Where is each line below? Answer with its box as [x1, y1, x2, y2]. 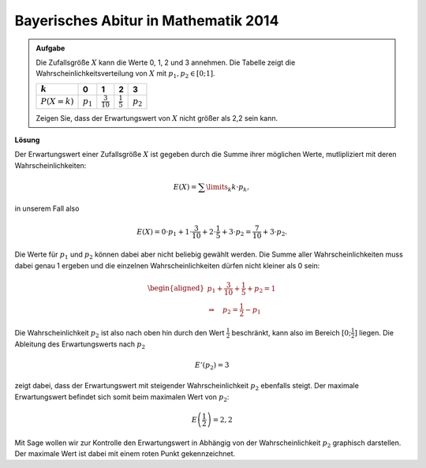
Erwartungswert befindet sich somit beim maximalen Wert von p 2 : [14, 391, 230, 403]
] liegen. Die [354, 328, 394, 337]
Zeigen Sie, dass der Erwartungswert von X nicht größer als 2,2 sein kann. [35, 113, 278, 122]
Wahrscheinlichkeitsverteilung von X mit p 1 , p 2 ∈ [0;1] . [35, 69, 216, 80]
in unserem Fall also [14, 204, 80, 213]
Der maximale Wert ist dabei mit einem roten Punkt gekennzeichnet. [14, 448, 236, 458]
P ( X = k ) [40, 96, 74, 107]
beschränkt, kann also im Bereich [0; [231, 328, 351, 337]
